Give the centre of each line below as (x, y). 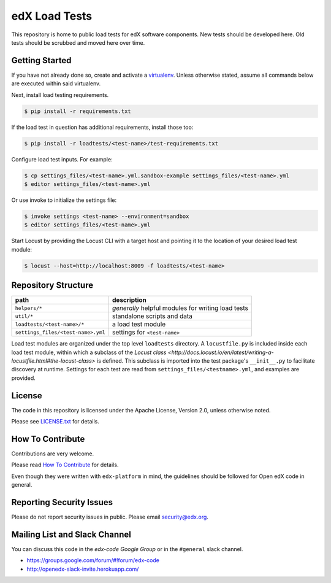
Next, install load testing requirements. (60, 95)
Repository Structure (52, 285)
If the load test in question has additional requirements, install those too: (102, 127)
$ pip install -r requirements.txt (78, 111)
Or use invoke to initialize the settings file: (64, 200)
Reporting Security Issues (62, 502)
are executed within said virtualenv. (56, 83)
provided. (24, 378)
